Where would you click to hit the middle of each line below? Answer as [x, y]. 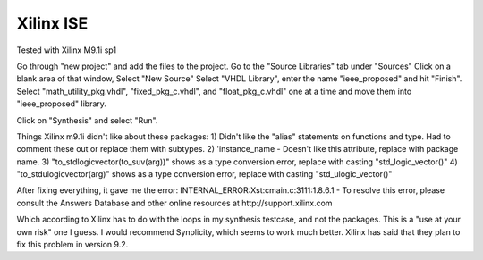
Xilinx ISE [52, 23]
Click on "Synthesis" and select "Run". [87, 120]
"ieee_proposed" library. [62, 104]
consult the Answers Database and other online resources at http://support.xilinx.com [174, 203]
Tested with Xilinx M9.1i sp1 [66, 50]
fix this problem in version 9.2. [72, 245]
